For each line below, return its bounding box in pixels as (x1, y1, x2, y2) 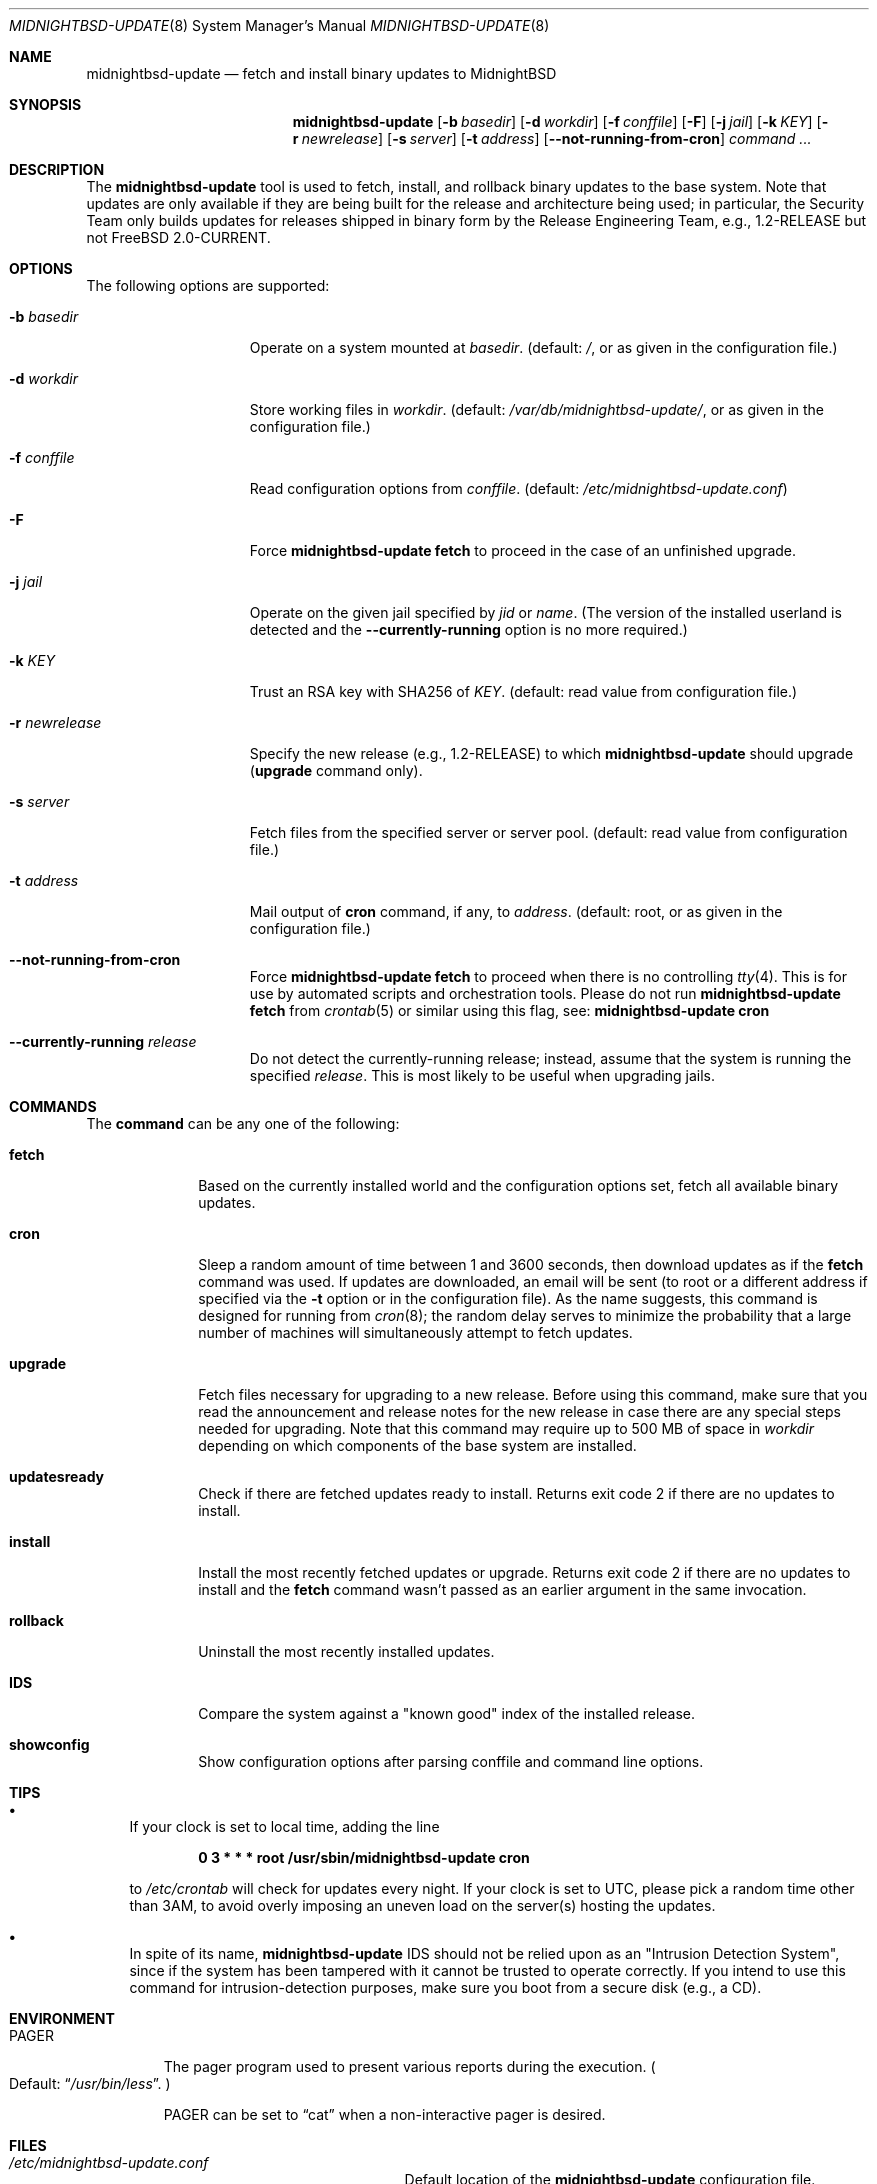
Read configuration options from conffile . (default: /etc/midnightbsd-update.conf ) (249, 480, 788, 497)
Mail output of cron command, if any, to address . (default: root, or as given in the (249, 903, 783, 920)
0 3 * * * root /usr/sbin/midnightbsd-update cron (198, 1849, 530, 1866)
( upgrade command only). (249, 762, 423, 779)
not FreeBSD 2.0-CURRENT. (86, 229, 271, 246)
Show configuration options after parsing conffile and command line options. (198, 1753, 704, 1770)
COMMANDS (9, 1098, 97, 1115)
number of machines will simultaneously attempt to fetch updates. (198, 1324, 633, 1341)
